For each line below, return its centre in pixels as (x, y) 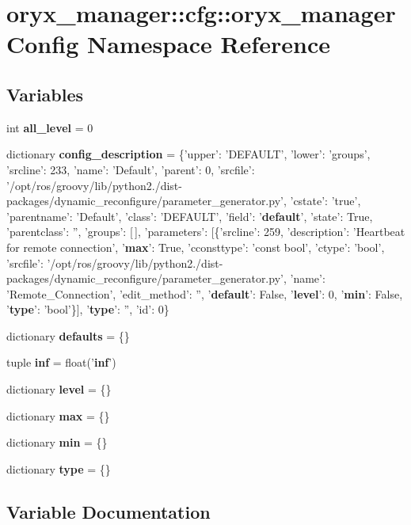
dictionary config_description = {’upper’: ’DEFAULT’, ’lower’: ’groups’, (188, 154)
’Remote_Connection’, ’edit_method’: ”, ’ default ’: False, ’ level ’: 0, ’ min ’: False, (205, 293)
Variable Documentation (108, 511)
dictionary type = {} (59, 468)
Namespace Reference (208, 44)
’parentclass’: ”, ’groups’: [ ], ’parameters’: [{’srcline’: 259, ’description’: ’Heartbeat (206, 232)
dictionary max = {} (58, 415)
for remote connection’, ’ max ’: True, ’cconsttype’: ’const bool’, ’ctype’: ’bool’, (196, 247)
